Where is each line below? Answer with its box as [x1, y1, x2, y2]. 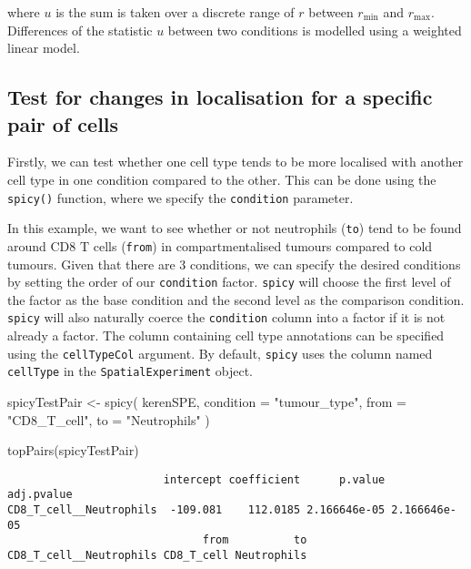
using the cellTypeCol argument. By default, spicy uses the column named [7, 343, 433, 362]
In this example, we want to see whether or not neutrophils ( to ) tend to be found [7, 218, 462, 238]
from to [202, 533, 307, 547]
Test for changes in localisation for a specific [7, 83, 433, 111]
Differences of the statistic [7, 20, 153, 39]
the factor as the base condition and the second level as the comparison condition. [7, 290, 465, 309]
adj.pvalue [7, 488, 73, 502]
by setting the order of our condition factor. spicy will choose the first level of [7, 272, 451, 291]
